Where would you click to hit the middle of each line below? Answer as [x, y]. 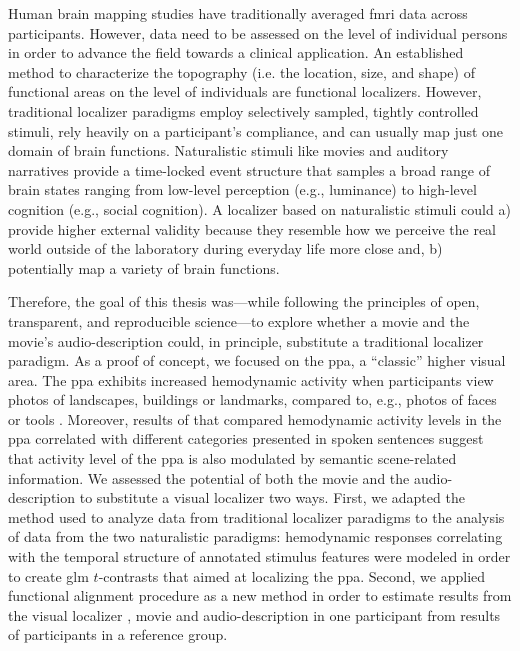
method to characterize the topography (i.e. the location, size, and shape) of [241, 71]
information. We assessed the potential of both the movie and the [209, 477]
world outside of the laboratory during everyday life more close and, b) [225, 248]
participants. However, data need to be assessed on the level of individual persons [258, 32]
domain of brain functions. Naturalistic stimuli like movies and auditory [228, 150]
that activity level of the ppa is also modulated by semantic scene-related [232, 458]
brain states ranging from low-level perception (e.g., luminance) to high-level [242, 189]
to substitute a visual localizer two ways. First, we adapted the [272, 497]
